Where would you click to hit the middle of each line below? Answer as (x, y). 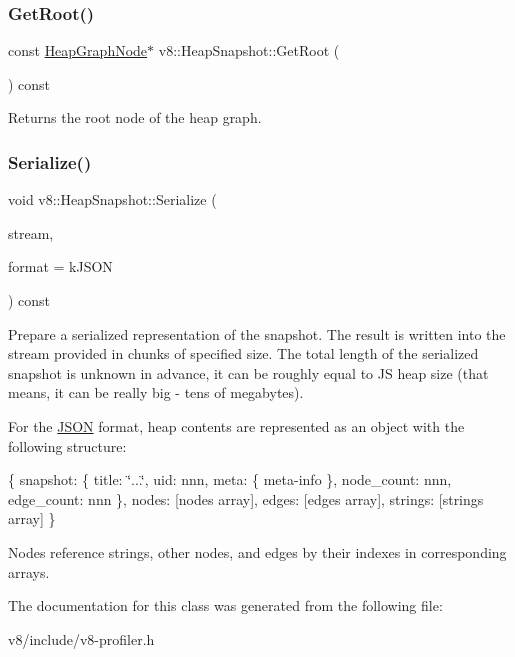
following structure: (67, 445)
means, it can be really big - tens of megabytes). (156, 392)
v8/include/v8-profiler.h (81, 638)
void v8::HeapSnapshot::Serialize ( (112, 199)
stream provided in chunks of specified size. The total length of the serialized (243, 353)
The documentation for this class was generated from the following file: (225, 605)
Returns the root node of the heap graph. (135, 117)
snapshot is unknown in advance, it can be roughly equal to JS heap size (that (248, 372)
